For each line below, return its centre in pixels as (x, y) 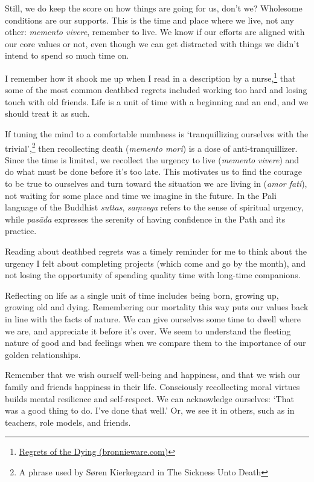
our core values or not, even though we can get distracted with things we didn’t (152, 43)
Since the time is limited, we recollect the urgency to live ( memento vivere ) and (152, 159)
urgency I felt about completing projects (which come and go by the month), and (155, 263)
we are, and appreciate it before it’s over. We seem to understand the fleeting (148, 331)
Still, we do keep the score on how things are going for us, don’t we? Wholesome (154, 8)
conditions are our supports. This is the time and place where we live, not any (149, 20)
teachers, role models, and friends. (68, 422)
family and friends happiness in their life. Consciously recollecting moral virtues (152, 386)
